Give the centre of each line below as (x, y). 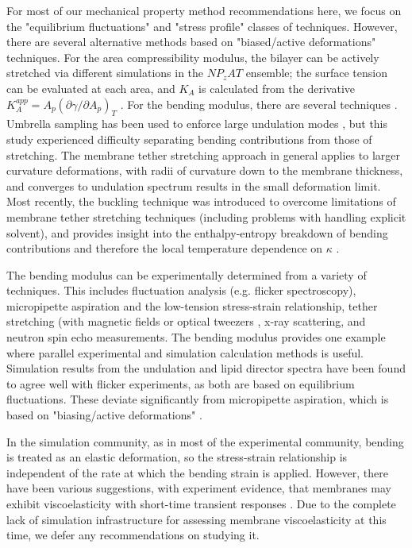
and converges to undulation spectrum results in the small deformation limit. (194, 185)
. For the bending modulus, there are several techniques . (259, 104)
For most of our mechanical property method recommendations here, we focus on (204, 10)
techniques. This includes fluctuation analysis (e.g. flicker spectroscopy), (181, 290)
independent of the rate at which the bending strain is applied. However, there (197, 472)
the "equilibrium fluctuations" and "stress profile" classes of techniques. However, (202, 26)
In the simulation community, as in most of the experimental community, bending (205, 441)
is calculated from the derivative (277, 88)
